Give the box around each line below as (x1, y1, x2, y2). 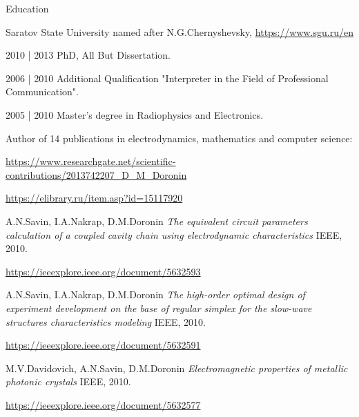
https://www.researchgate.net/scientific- (6, 154, 176, 168)
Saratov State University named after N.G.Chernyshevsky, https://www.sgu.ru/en (6, 24, 353, 39)
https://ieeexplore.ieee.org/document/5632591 (6, 338, 201, 352)
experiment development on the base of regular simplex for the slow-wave (6, 300, 312, 315)
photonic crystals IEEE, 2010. (6, 374, 131, 389)
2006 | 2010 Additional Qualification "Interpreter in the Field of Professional (6, 70, 329, 85)
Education (6, 1, 49, 15)
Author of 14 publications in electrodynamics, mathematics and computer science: (6, 130, 353, 145)
